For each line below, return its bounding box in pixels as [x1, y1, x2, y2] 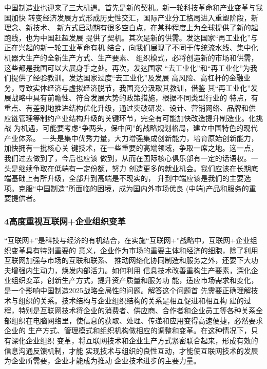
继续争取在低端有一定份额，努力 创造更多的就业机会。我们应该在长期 [18, 162, 251, 173]
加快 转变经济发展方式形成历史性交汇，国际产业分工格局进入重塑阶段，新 [11, 12, 258, 23]
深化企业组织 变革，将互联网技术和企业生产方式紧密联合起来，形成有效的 [11, 335, 258, 346]
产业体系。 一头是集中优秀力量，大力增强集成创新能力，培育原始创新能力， [4, 132, 258, 143]
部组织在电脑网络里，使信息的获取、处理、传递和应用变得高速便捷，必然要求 [4, 315, 263, 325]
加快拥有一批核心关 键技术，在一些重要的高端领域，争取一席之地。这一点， [4, 142, 258, 153]
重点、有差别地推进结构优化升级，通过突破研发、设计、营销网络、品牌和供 [4, 102, 256, 113]
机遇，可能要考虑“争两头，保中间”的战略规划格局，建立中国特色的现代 [21, 122, 258, 133]
